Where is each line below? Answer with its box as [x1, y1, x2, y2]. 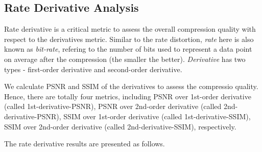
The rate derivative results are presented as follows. [4, 138, 165, 149]
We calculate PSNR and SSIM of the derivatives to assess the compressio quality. [4, 81, 258, 92]
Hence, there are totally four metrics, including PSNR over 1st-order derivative [4, 91, 251, 101]
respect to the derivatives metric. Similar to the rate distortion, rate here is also [4, 33, 254, 44]
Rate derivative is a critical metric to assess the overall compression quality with [4, 24, 256, 34]
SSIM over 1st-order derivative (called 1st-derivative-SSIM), [63, 111, 251, 121]
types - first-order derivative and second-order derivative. [4, 63, 182, 74]
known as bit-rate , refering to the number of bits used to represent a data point [4, 44, 252, 54]
